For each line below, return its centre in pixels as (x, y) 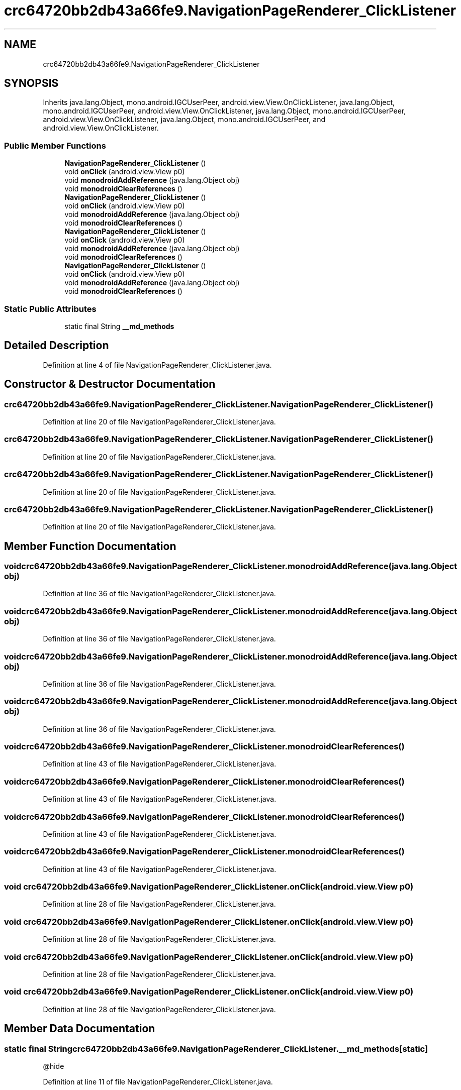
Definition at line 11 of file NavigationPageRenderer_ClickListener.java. (158, 1081)
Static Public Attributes (50, 309)
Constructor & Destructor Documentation (110, 384)
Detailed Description (57, 346)
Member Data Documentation (80, 1029)
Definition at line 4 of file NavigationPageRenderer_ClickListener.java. (157, 365)
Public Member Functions (55, 145)
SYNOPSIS (31, 83)
